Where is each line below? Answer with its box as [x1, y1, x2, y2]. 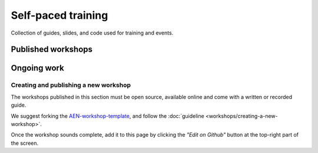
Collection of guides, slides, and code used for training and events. [11, 29, 174, 36]
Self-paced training [11, 9, 108, 22]
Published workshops [11, 45, 93, 55]
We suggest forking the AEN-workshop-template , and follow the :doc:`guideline [11, 112, 204, 120]
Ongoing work [11, 63, 64, 73]
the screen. [11, 140, 39, 147]
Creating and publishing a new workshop [11, 81, 131, 89]
